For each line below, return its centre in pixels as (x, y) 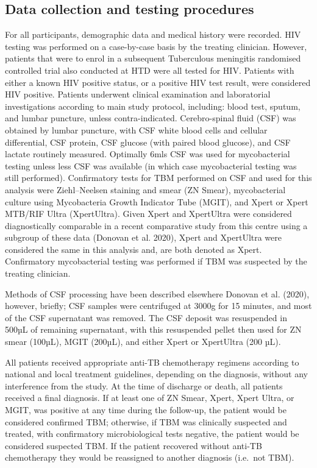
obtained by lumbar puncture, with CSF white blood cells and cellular (136, 129)
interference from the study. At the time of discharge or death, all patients (144, 385)
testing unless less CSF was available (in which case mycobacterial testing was (151, 165)
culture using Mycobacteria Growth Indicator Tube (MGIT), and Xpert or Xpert (157, 201)
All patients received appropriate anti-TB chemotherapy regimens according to (152, 362)
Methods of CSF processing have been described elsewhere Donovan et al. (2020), (157, 293)
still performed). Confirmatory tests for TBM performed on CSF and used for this (158, 178)
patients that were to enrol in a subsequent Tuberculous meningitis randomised (153, 58)
